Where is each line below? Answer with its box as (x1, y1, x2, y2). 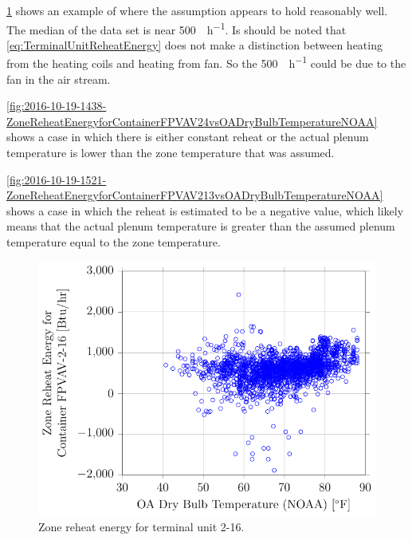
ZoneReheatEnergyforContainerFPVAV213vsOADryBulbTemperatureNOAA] (6, 187, 383, 203)
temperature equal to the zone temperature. (6, 234, 221, 250)
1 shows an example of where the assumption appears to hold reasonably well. (6, 2, 388, 18)
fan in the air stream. (6, 70, 111, 87)
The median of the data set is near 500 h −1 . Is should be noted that (6, 18, 347, 37)
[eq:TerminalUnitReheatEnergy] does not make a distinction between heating (6, 36, 383, 53)
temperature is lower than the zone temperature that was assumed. (6, 144, 335, 161)
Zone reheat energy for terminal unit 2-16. (38, 518, 245, 535)
